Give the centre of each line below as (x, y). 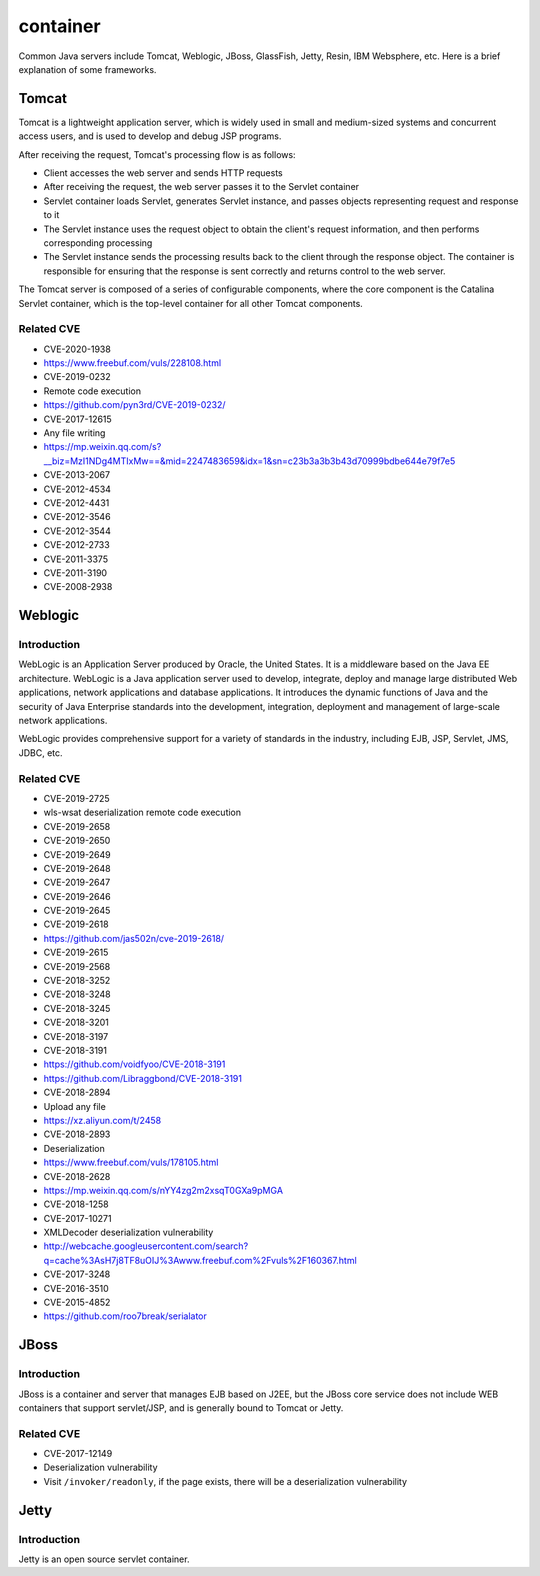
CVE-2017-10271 (77, 1218)
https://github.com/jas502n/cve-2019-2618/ (134, 938)
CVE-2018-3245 (77, 1008)
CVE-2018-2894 (77, 1092)
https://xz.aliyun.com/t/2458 (102, 1120)
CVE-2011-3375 (76, 559)
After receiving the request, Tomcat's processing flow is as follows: (157, 154)
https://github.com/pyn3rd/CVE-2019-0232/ (134, 405)
